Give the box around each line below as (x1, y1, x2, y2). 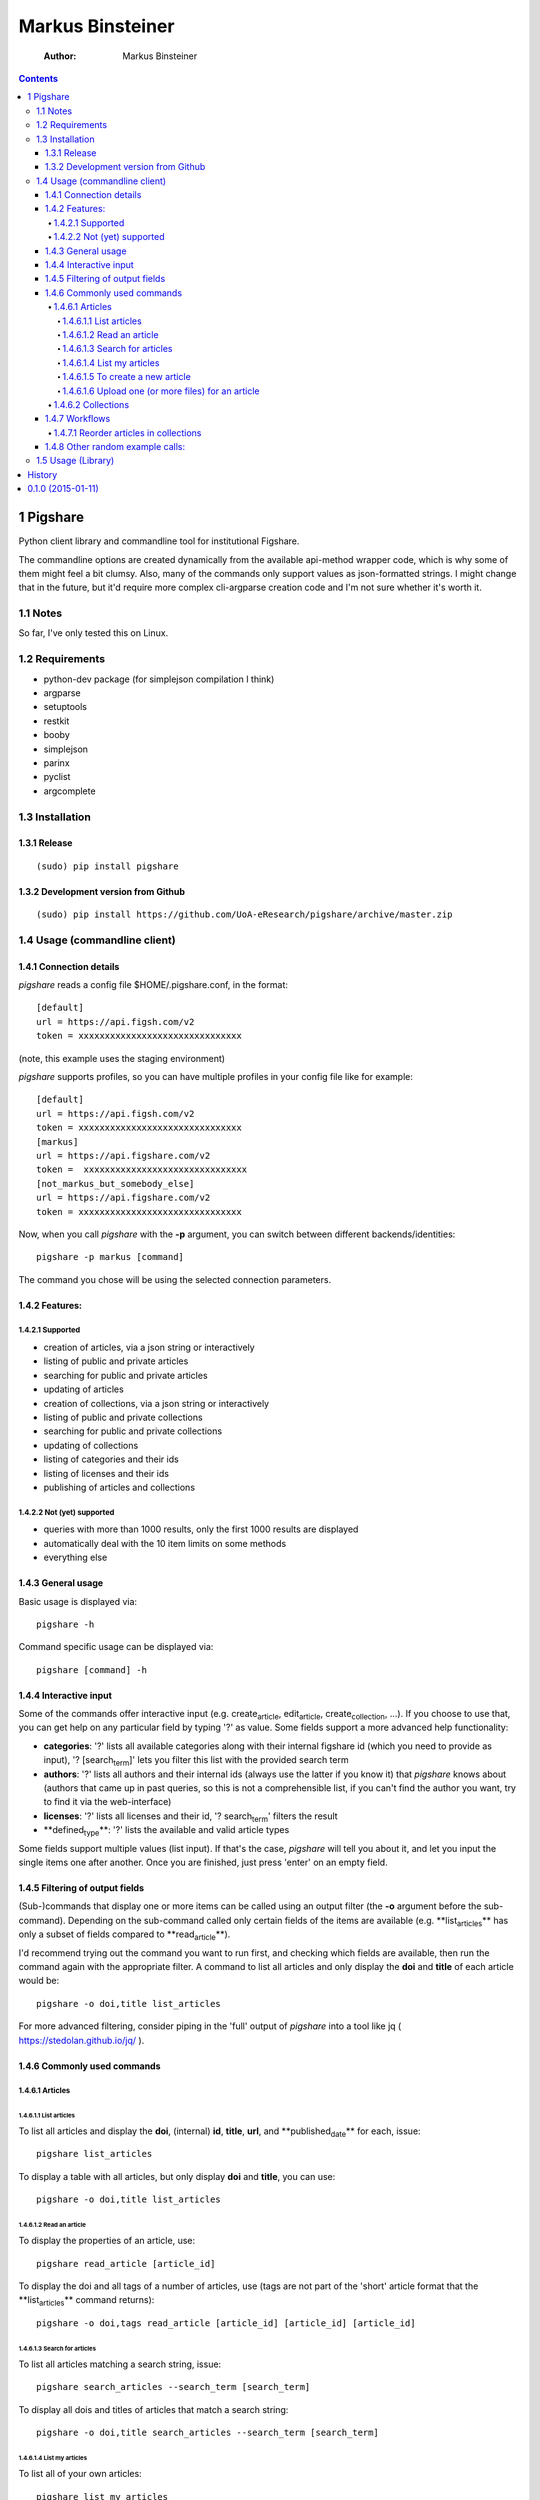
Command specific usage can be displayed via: (18, 1641, 214, 1653)
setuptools (43, 701, 87, 713)
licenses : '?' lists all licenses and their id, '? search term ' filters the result (43, 1810, 339, 1824)
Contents (18, 72, 59, 84)
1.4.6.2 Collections (53, 398, 130, 410)
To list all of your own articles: (18, 2468, 142, 2480)
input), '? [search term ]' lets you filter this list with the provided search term (43, 1754, 349, 1769)
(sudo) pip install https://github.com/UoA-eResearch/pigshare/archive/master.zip (36, 909, 453, 920)
